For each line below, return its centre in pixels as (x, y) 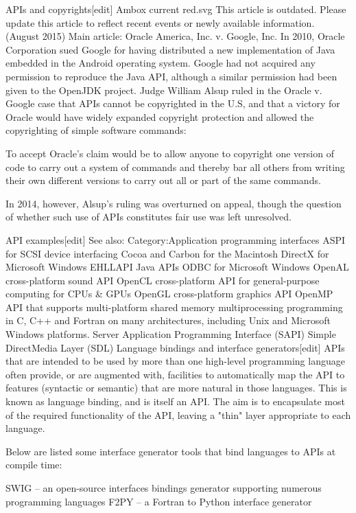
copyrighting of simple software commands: (96, 130)
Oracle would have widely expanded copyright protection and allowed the (160, 116)
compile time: (34, 465)
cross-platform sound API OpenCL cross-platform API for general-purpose (163, 280)
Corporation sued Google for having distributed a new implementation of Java (170, 49)
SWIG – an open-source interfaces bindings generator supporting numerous (164, 488)
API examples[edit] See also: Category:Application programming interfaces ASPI (176, 239)
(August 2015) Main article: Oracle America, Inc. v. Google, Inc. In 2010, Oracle (175, 36)
